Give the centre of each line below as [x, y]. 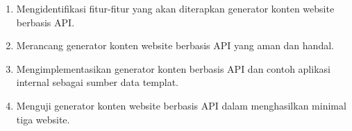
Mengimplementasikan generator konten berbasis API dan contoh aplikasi [173, 68]
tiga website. [43, 119]
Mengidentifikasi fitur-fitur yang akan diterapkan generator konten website [175, 8]
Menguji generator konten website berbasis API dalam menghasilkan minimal [181, 105]
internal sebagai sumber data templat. [97, 82]
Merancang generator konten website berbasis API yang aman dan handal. [175, 45]
